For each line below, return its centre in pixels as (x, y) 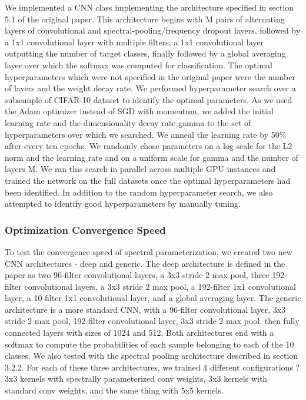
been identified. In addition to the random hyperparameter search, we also (139, 192)
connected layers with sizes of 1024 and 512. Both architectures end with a (139, 333)
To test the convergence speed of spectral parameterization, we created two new (149, 251)
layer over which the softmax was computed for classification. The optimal (139, 65)
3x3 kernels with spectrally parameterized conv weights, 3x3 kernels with (136, 378)
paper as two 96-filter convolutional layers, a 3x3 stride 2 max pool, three (137, 275)
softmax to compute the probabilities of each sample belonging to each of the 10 (149, 344)
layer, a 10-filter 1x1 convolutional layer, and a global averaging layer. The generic (153, 298)
